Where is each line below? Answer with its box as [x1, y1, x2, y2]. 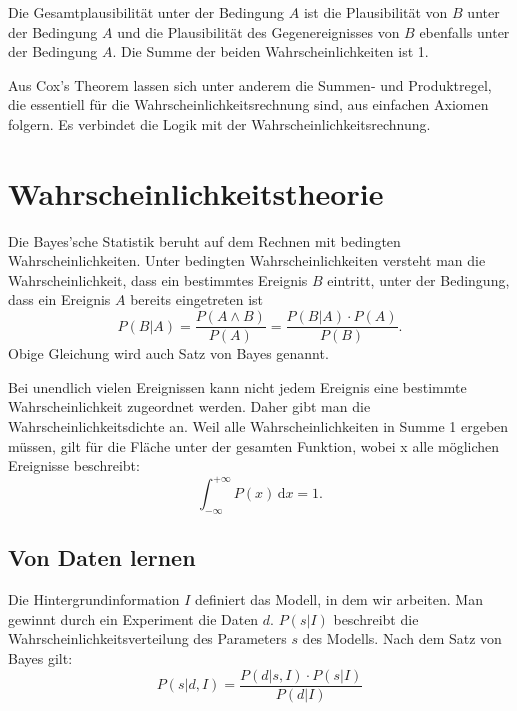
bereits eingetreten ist [130, 289, 264, 310]
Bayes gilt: [8, 647, 73, 668]
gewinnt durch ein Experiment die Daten [8, 608, 259, 629]
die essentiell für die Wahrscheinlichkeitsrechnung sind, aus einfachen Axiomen [8, 94, 489, 115]
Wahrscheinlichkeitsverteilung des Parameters [8, 628, 287, 649]
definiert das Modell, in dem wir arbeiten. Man [194, 589, 483, 610]
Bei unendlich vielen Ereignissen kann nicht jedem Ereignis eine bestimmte [8, 376, 467, 397]
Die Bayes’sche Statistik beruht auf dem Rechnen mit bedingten [8, 230, 401, 251]
